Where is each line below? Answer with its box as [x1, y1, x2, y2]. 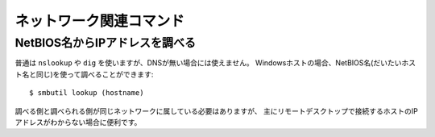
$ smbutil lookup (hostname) [29, 89, 144, 98]
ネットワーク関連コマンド [14, 12, 185, 30]
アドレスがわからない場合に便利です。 [14, 117, 142, 127]
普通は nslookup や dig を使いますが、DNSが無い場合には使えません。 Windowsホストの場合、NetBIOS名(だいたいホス [14, 58, 416, 68]
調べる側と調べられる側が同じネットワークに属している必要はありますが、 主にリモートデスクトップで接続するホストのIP [14, 106, 418, 116]
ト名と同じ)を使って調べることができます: [14, 69, 154, 79]
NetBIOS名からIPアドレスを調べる [14, 35, 197, 50]
